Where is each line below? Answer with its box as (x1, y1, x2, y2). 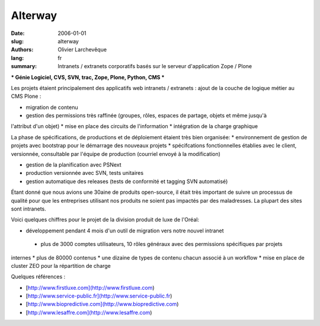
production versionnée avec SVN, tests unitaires (25, 170, 144, 177)
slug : (11, 37, 24, 44)
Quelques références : (11, 273, 66, 280)
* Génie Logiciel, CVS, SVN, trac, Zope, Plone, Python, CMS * (11, 73, 165, 81)
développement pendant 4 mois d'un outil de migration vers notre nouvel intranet (25, 227, 225, 234)
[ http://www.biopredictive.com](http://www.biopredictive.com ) (25, 301, 179, 308)
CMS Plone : (11, 92, 41, 100)
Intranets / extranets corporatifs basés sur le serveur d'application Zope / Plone (57, 63, 252, 70)
